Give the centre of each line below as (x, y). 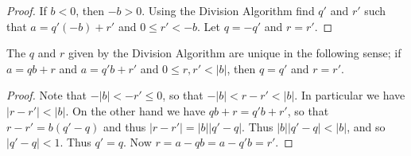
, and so (366, 126)
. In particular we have (350, 95)
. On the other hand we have (136, 110)
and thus (124, 126)
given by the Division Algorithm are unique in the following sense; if (235, 53)
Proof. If (27, 10)
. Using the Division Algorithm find (228, 10)
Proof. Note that (47, 95)
